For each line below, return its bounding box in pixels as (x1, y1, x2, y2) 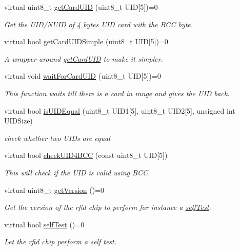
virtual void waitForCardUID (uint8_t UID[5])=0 (4, 70, 161, 81)
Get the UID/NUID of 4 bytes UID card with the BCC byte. (4, 19, 193, 29)
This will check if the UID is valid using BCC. (4, 167, 150, 177)
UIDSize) (4, 115, 33, 126)
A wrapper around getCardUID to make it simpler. (4, 53, 163, 64)
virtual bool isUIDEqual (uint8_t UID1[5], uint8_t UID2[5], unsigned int (4, 105, 235, 116)
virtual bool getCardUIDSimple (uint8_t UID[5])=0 (4, 36, 168, 47)
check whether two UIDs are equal (4, 132, 110, 143)
